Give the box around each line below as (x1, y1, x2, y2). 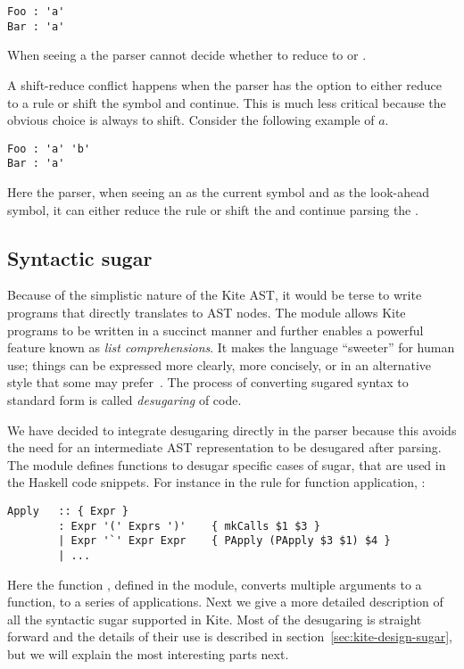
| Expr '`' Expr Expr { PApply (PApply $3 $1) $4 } (58, 534, 391, 548)
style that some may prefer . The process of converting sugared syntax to (7, 373, 409, 392)
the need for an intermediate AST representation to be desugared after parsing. (7, 438, 442, 457)
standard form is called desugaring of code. (7, 390, 242, 409)
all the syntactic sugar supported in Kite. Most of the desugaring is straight (7, 609, 422, 628)
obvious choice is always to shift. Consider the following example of (7, 111, 375, 129)
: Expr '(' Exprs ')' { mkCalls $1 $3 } (58, 519, 320, 533)
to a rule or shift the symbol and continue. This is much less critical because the (7, 93, 446, 111)
